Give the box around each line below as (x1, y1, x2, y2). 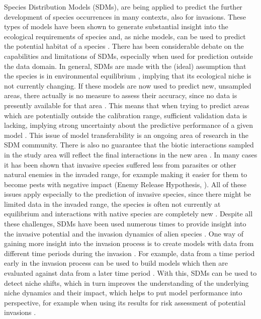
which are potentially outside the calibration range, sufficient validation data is (4, 110, 247, 120)
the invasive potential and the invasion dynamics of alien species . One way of (4, 228, 243, 238)
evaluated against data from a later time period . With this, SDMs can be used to (4, 268, 257, 278)
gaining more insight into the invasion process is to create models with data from (4, 238, 254, 249)
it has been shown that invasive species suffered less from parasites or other (4, 159, 236, 170)
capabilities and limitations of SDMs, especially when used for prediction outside (4, 50, 253, 61)
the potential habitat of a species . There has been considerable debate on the (4, 41, 244, 51)
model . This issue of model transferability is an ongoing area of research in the (4, 129, 248, 140)
